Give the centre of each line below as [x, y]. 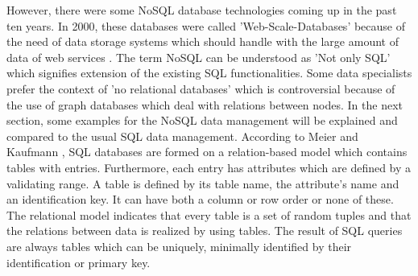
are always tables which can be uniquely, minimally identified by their [179, 246]
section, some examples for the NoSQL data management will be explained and [202, 120]
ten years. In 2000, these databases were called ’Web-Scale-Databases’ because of [206, 25]
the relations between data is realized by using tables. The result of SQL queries [205, 231]
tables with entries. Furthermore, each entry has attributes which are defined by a [209, 167]
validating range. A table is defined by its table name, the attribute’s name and [203, 183]
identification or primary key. [79, 262]
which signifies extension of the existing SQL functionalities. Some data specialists [209, 73]
